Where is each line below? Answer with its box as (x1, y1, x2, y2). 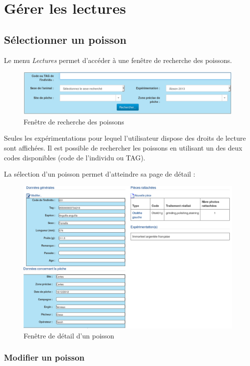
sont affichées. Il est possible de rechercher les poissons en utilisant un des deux (4, 142, 243, 152)
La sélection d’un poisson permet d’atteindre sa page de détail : (4, 169, 195, 179)
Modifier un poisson (4, 351, 85, 364)
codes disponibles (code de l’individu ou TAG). (4, 152, 145, 162)
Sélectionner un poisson (4, 31, 127, 47)
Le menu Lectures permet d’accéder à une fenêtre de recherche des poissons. (4, 55, 232, 65)
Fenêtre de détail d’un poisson (24, 330, 114, 340)
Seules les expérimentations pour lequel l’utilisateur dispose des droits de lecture (4, 133, 246, 143)
